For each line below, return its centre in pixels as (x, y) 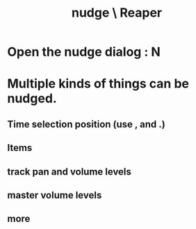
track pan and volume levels (70, 172)
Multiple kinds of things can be (98, 84)
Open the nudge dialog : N (84, 52)
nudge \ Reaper (116, 13)
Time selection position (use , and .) (86, 124)
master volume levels (55, 195)
